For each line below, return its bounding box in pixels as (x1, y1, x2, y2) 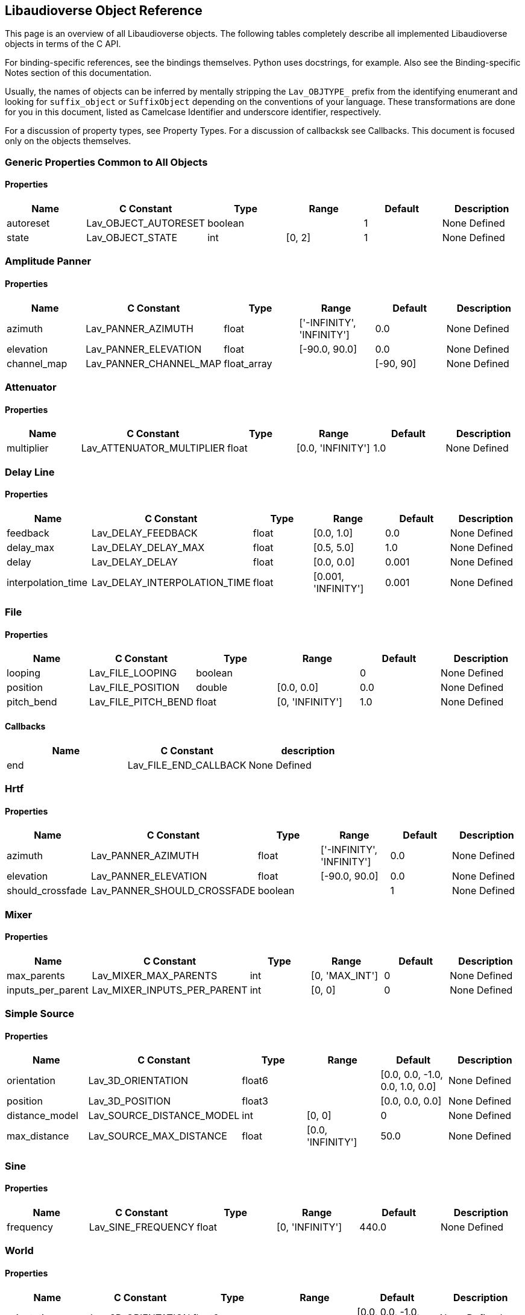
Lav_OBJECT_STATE (86, 232, 178, 244)
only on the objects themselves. (5, 136, 131, 147)
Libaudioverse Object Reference (5, 3, 203, 18)
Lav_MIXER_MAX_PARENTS (92, 969, 218, 982)
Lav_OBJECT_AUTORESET (86, 217, 206, 230)
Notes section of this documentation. (5, 68, 152, 78)
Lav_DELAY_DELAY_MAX (91, 541, 205, 553)
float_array (224, 357, 272, 370)
